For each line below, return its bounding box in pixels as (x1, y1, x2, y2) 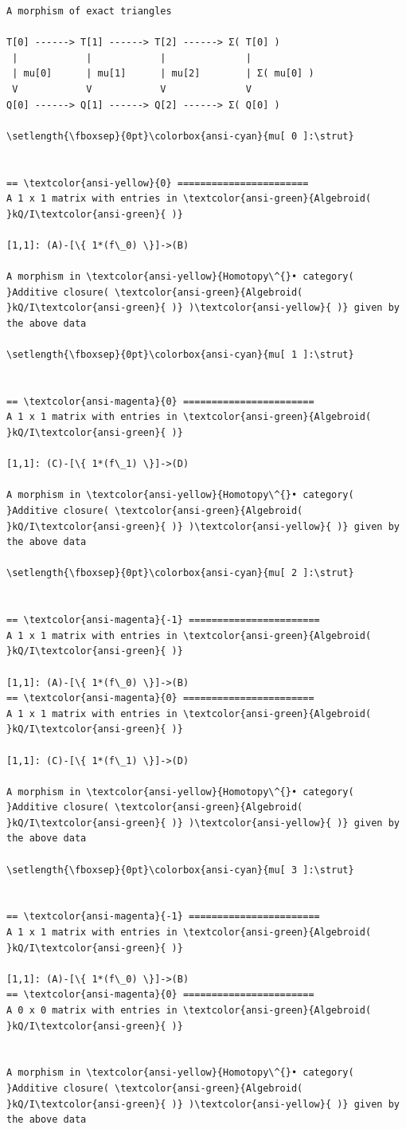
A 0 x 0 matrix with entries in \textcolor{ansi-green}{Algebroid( (6, 1005, 372, 1016)
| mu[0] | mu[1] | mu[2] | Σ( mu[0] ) (12, 68, 314, 80)
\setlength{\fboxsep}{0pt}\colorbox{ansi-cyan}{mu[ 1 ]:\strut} (6, 349, 354, 361)
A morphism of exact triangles (6, 6, 172, 17)
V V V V (12, 83, 252, 95)
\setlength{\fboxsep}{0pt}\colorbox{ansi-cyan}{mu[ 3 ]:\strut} (6, 864, 354, 876)
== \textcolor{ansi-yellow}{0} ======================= (6, 177, 309, 189)
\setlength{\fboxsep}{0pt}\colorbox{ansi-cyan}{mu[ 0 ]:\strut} (6, 130, 354, 142)
